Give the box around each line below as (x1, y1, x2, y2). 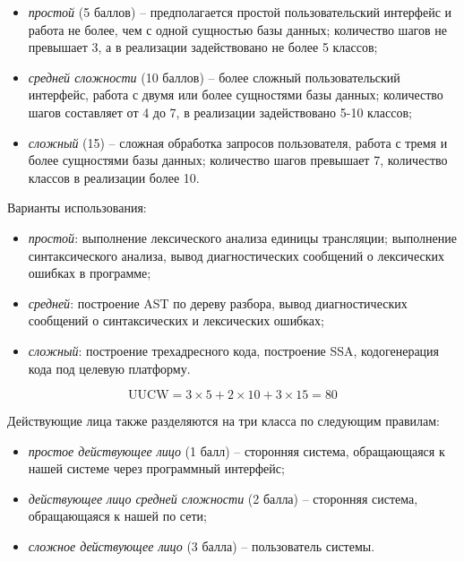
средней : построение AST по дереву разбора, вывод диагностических (28, 293, 408, 312)
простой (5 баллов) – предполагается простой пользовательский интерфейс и (28, 3, 452, 21)
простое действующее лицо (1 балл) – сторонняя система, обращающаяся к (28, 441, 445, 460)
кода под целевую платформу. (28, 359, 191, 377)
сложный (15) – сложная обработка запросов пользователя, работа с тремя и (28, 133, 448, 151)
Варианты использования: (7, 198, 147, 217)
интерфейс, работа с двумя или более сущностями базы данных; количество (28, 85, 443, 104)
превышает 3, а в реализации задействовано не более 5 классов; (28, 38, 378, 56)
